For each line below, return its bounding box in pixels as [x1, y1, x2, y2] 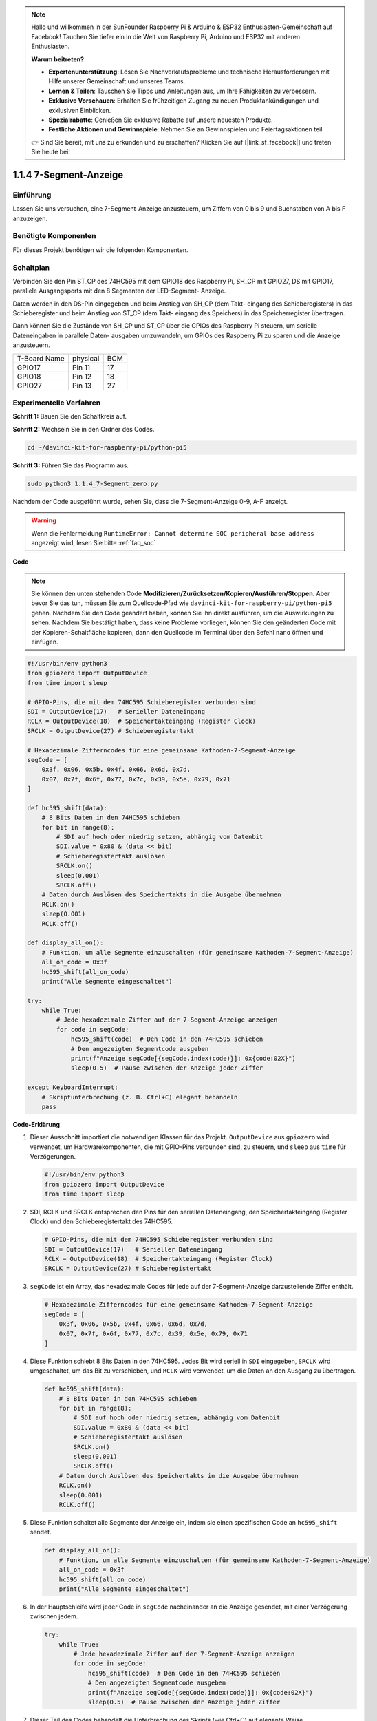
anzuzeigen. [12, 214, 48, 222]
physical [72, 353, 100, 363]
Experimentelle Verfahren [12, 398, 101, 408]
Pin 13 [72, 381, 92, 390]
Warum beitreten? [31, 55, 85, 63]
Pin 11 [72, 362, 91, 372]
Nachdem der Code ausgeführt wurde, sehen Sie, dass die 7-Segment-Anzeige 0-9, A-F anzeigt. [12, 497, 288, 505]
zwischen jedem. [30, 1612, 78, 1620]
